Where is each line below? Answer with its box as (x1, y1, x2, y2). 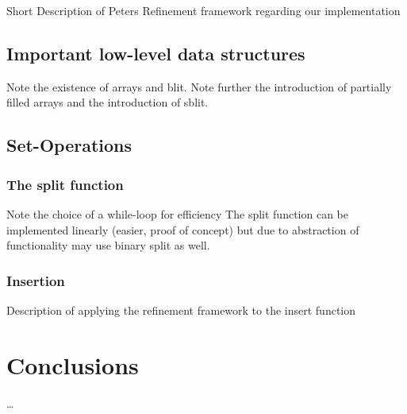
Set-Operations (6, 133, 132, 157)
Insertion (6, 270, 65, 290)
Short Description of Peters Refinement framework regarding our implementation (6, 2, 401, 18)
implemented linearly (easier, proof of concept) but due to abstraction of (6, 221, 359, 238)
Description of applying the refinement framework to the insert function (6, 301, 356, 318)
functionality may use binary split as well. (6, 237, 210, 253)
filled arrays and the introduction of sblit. (6, 94, 209, 110)
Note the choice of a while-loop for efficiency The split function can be (6, 205, 348, 222)
